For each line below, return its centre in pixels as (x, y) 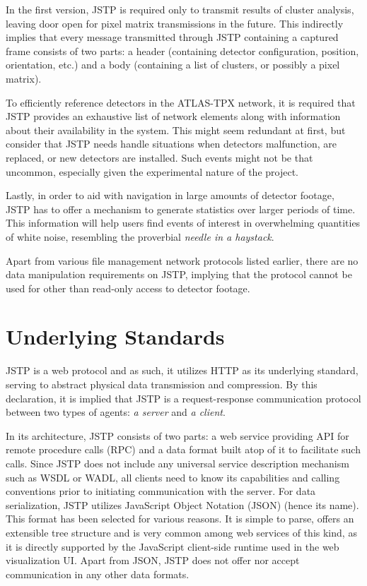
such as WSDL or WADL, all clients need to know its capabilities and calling (173, 477)
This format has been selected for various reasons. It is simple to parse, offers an (180, 519)
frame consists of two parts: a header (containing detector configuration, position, (182, 50)
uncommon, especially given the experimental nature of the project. (152, 171)
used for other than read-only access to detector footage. (128, 288)
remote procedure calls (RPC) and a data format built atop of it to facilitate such (183, 449)
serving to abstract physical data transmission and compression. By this (162, 384)
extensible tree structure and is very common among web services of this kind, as (181, 532)
